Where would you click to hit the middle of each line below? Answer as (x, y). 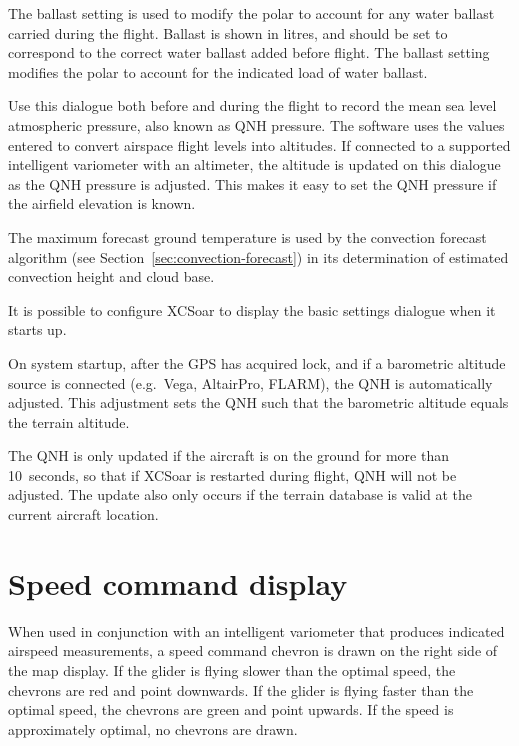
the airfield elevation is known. (102, 203)
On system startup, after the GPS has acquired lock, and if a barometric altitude (257, 362)
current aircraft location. (83, 514)
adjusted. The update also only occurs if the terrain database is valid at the (240, 494)
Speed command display (178, 582)
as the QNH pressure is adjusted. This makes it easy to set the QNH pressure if (252, 183)
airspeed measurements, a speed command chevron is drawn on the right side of (253, 650)
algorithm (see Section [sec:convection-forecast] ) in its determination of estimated (258, 256)
